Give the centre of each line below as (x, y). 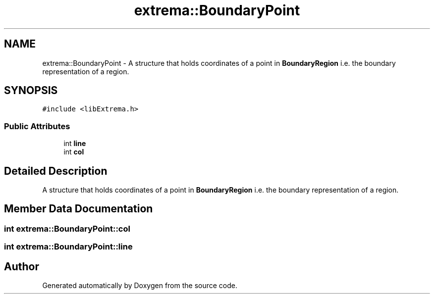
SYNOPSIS (31, 91)
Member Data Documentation (79, 209)
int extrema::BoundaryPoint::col (67, 228)
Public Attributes (37, 126)
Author (22, 266)
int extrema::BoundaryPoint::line (68, 247)
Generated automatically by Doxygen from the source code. (140, 286)
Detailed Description (56, 171)
